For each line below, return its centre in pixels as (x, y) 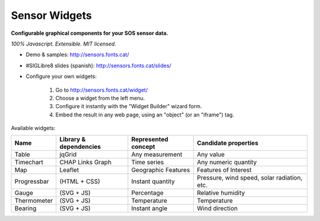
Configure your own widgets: (61, 76)
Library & (73, 139)
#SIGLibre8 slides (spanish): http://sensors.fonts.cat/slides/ (99, 66)
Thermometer (34, 201)
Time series (148, 162)
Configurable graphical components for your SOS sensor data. (90, 33)
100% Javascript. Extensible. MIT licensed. (64, 44)
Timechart (29, 162)
